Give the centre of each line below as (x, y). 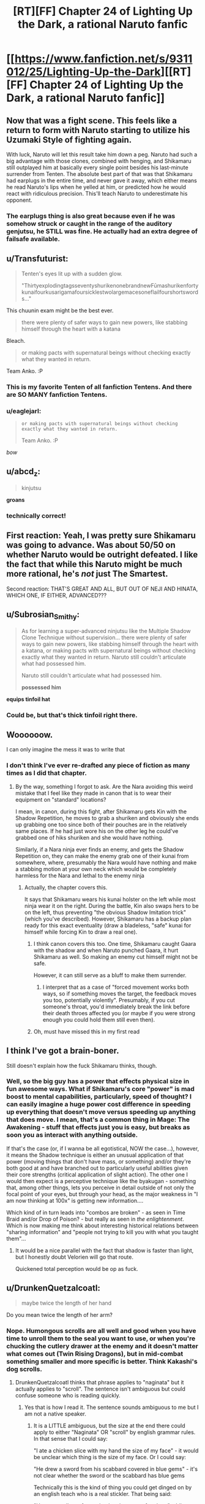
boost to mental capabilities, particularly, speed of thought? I (99, 1097)
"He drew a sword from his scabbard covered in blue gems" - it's (115, 1469)
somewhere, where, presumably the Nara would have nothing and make (106, 862)
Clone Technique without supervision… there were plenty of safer (104, 637)
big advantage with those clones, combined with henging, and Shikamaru (99, 161)
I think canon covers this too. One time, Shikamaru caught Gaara (115, 943)
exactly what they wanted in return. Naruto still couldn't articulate (104, 657)
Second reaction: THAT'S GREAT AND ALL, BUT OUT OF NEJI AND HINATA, (102, 589)
